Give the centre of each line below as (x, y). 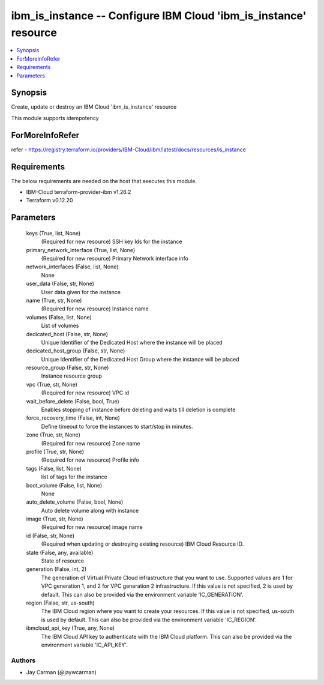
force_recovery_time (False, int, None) (73, 418)
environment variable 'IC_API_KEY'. (85, 645)
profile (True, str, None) (55, 451)
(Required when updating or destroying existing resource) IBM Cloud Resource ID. (142, 544)
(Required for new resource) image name (92, 527)
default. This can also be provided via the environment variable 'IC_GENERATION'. (142, 594)
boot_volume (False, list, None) (64, 485)
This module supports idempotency (55, 118)
